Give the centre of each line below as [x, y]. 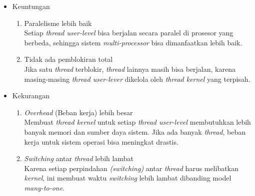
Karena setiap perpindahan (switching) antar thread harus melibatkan [131, 168]
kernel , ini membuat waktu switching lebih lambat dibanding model [128, 178]
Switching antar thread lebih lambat [79, 158]
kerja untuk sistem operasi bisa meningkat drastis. [101, 141]
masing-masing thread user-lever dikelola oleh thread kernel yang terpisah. [137, 79]
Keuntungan [31, 6]
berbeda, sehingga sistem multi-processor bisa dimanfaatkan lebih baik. [133, 42]
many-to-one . [44, 187]
